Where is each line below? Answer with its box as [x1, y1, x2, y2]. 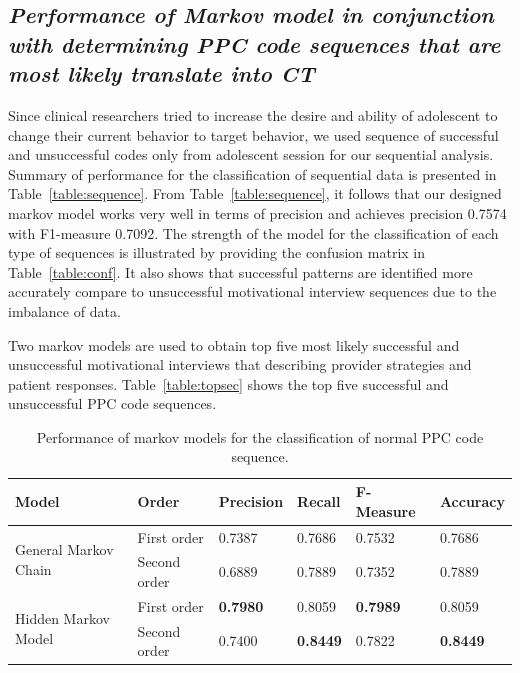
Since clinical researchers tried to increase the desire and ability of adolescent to [8, 104, 498, 125]
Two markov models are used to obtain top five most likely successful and [8, 334, 460, 355]
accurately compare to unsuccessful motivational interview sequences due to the [8, 281, 497, 302]
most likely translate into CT [8, 58, 315, 89]
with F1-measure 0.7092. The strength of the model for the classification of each [8, 222, 499, 243]
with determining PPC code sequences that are [8, 28, 501, 59]
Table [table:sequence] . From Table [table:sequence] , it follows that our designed [8, 183, 502, 204]
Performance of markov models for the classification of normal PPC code [36, 426, 484, 447]
